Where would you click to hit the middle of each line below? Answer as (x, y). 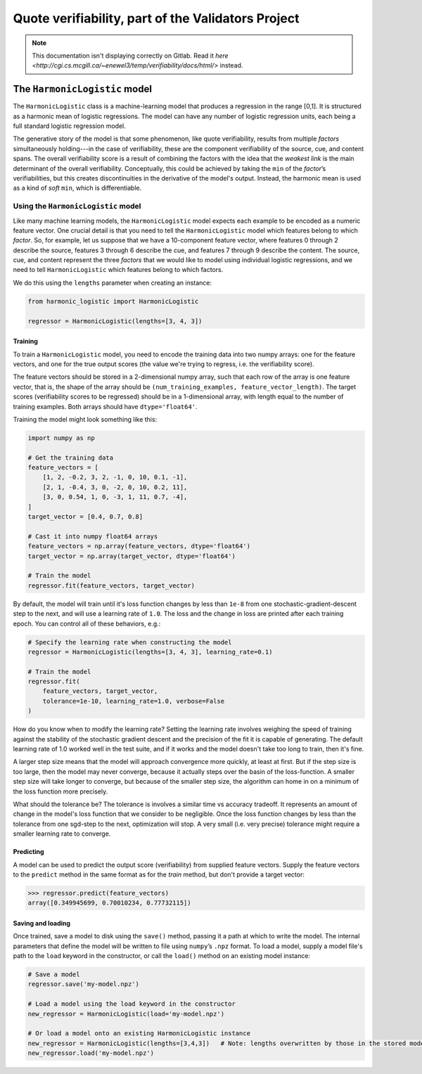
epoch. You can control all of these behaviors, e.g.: (87, 623)
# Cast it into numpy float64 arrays (93, 536)
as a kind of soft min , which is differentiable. (77, 188)
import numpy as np (61, 438)
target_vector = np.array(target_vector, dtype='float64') (132, 556)
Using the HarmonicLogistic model (77, 206)
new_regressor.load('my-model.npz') (91, 1053)
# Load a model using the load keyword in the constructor (132, 1004)
